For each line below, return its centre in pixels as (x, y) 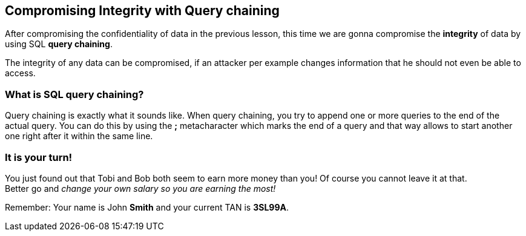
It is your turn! (39, 157)
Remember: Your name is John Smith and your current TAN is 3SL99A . (147, 207)
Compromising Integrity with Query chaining (142, 11)
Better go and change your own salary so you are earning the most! (140, 188)
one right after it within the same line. (79, 136)
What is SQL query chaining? (74, 94)
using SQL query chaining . (59, 44)
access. (20, 73)
